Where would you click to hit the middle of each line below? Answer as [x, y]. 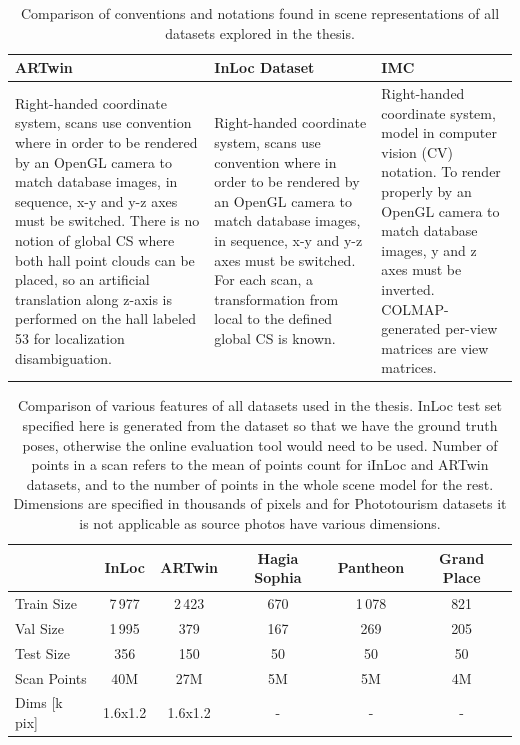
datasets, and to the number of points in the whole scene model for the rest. [260, 483]
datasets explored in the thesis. [260, 32]
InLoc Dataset [264, 67]
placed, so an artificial [82, 279]
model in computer [439, 132]
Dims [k [39, 702]
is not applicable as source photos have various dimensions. [260, 523]
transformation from [276, 298]
